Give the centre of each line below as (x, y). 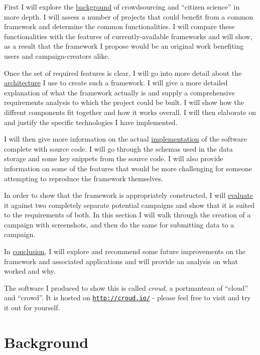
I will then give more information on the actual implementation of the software (125, 139)
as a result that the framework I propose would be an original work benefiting (124, 46)
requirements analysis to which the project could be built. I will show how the (124, 102)
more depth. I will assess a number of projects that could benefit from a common (129, 16)
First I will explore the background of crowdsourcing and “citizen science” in (122, 7)
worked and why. (30, 271)
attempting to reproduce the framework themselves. (84, 178)
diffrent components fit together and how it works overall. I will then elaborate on (130, 112)
